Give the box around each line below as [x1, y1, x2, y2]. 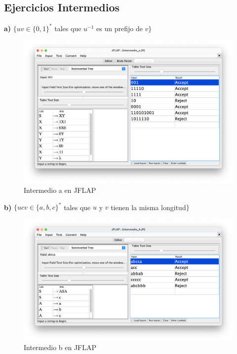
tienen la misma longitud [111, 202, 186, 212]
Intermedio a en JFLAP [24, 185, 96, 195]
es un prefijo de [96, 23, 143, 33]
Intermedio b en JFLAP [24, 342, 97, 353]
